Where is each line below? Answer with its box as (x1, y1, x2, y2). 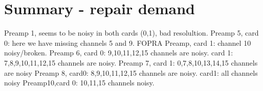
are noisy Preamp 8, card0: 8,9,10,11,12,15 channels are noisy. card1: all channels (4, 67, 258, 78)
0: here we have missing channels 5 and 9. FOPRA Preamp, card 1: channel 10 (4, 37, 251, 48)
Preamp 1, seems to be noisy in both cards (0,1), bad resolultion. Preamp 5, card (4, 27, 259, 38)
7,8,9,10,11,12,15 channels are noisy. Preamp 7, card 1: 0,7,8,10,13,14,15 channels (4, 57, 258, 68)
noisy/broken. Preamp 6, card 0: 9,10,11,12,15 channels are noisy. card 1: (4, 47, 233, 58)
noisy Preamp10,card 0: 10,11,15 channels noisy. (4, 77, 155, 88)
